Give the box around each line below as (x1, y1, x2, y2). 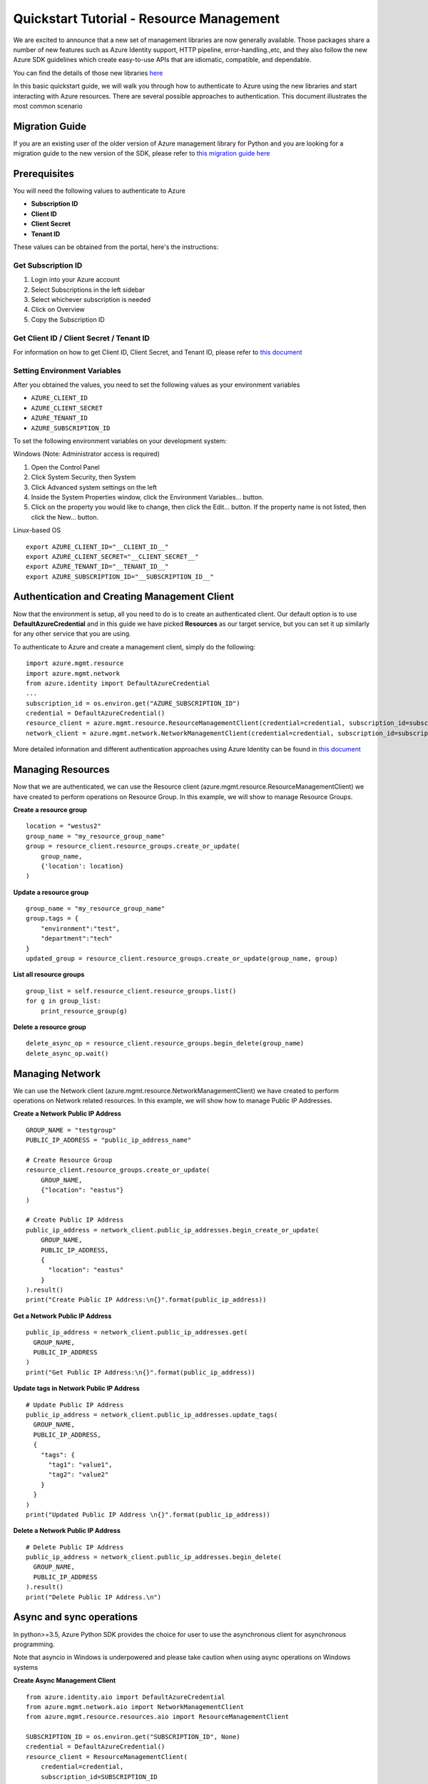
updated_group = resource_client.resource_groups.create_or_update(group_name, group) (26, 955, 338, 963)
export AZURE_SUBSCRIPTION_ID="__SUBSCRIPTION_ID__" (26, 572, 214, 581)
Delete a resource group (13, 1023, 87, 1031)
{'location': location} (40, 862, 124, 870)
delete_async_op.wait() (26, 1049, 109, 1058)
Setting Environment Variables (13, 365, 121, 375)
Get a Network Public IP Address (13, 1312, 112, 1320)
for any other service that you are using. (13, 629, 131, 638)
